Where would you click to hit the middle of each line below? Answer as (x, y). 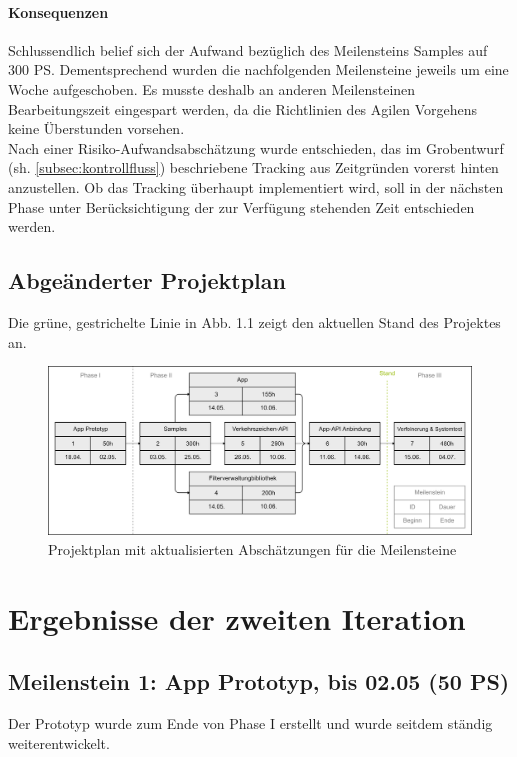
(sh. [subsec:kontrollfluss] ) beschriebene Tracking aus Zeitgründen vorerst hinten (253, 167)
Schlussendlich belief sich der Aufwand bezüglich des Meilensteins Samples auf (248, 49)
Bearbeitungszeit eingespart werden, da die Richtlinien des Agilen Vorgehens (243, 108)
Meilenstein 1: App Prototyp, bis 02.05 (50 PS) (259, 681)
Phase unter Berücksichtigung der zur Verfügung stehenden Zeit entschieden (241, 206)
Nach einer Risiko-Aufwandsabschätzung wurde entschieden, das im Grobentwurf (256, 147)
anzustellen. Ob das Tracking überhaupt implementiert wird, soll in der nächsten (256, 186)
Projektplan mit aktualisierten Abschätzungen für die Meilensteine (252, 549)
